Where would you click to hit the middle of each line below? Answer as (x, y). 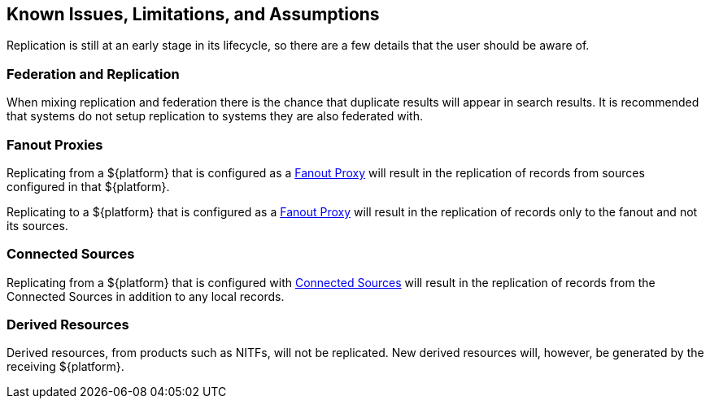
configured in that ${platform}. (88, 186)
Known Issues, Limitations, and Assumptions (193, 14)
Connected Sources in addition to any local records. (146, 296)
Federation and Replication (93, 74)
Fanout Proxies (55, 144)
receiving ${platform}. (65, 367)
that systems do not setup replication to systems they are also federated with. (215, 116)
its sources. (37, 225)
